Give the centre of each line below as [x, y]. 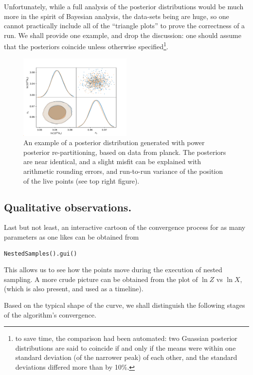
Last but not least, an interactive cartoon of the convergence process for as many [125, 227]
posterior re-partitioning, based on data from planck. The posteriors [125, 152]
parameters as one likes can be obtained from [72, 236]
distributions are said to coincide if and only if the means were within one [126, 347]
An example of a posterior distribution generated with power [114, 142]
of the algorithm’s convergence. [50, 314]
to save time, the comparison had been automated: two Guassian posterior [126, 338]
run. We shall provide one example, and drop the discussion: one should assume [123, 35]
